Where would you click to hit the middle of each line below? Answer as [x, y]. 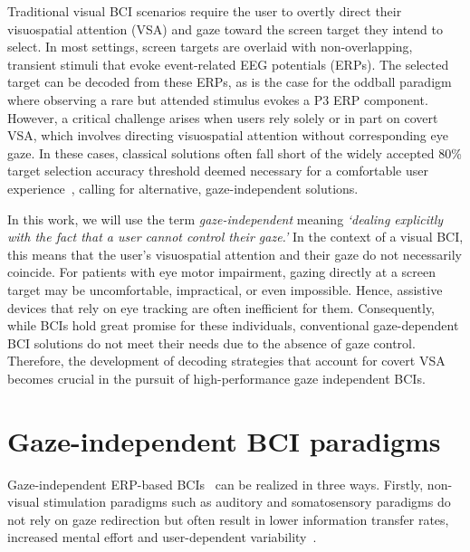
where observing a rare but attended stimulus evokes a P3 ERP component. [218, 99]
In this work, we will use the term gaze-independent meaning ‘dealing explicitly [225, 219]
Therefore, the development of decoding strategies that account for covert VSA [226, 361]
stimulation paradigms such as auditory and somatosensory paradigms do [247, 502]
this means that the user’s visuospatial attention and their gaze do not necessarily [235, 254]
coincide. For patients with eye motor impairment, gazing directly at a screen [222, 272]
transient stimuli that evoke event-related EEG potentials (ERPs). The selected [228, 64]
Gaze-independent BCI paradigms [224, 440]
